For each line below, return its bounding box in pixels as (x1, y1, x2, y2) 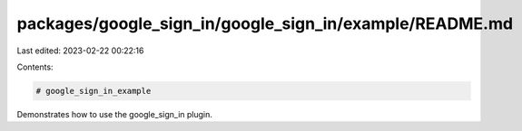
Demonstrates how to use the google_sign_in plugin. (16, 108, 213, 119)
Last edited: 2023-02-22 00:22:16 (16, 45, 144, 56)
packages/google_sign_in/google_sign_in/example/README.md (16, 14, 513, 33)
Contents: (16, 61, 54, 72)
